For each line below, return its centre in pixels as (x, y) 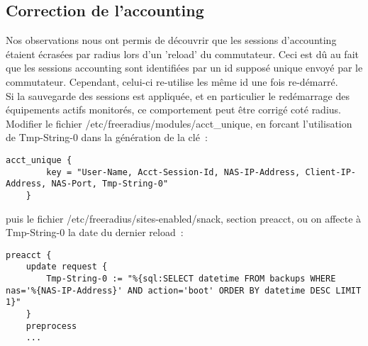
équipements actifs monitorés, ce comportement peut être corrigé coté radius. (173, 110)
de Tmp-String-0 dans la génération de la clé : (107, 137)
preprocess (51, 326)
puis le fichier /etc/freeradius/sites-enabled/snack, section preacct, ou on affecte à (184, 218)
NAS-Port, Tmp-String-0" (110, 184)
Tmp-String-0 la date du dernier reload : (95, 232)
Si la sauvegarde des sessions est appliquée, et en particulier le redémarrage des (178, 95)
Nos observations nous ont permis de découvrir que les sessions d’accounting (171, 40)
